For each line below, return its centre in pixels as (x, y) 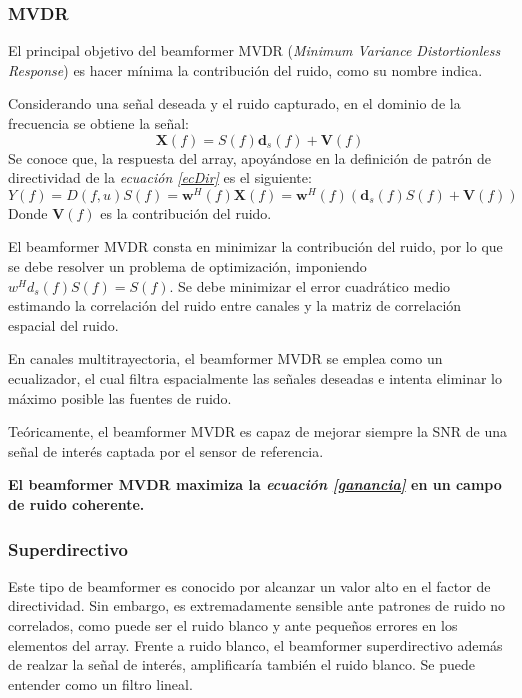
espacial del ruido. (63, 324)
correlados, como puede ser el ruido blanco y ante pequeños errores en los (233, 624)
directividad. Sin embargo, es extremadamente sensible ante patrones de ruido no (257, 605)
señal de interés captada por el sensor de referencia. (166, 450)
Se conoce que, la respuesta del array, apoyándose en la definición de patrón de (249, 157)
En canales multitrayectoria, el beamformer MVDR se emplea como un (225, 358)
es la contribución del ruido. (186, 212)
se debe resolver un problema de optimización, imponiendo (187, 266)
